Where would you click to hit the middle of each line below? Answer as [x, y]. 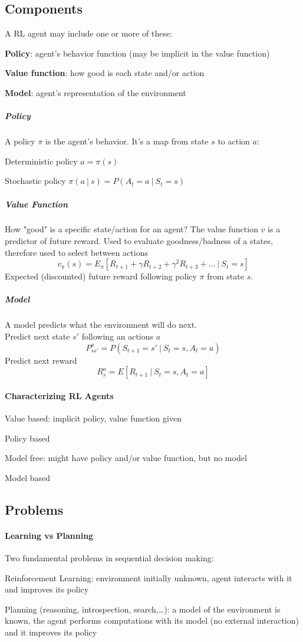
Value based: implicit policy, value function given [93, 418]
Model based [28, 477]
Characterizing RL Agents [59, 395]
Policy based [27, 438]
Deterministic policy [41, 161]
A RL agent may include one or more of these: [89, 33]
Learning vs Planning [49, 535]
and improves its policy [47, 589]
